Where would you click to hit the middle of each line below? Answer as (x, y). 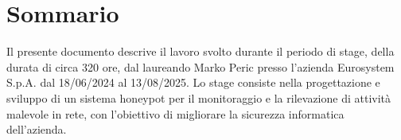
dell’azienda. (37, 129)
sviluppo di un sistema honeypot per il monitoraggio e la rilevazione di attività (199, 97)
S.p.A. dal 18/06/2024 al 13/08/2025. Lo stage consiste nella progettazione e (193, 82)
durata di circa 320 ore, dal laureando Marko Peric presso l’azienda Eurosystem (200, 66)
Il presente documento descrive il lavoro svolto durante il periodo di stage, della (200, 51)
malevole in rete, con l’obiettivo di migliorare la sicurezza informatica (175, 113)
